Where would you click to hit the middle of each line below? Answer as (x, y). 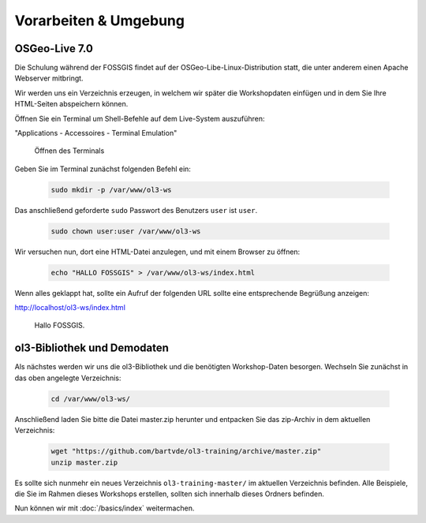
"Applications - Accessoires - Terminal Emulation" (96, 133)
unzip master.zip (84, 462)
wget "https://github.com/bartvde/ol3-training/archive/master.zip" (186, 451)
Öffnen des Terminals (69, 151)
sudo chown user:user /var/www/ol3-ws (126, 231)
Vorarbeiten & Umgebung (100, 21)
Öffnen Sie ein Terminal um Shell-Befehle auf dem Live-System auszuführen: (140, 118)
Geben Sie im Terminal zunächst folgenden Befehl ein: (103, 169)
